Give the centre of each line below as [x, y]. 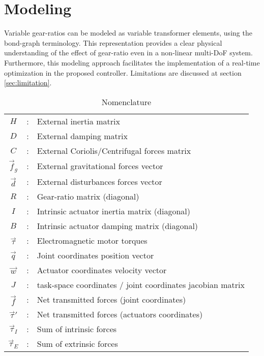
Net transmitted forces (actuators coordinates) [120, 314]
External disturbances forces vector [99, 182]
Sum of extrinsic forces [77, 344]
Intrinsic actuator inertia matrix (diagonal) [113, 211]
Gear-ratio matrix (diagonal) [88, 197]
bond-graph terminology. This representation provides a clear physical [113, 42]
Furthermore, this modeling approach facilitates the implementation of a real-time [132, 62]
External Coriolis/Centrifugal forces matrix [114, 150]
